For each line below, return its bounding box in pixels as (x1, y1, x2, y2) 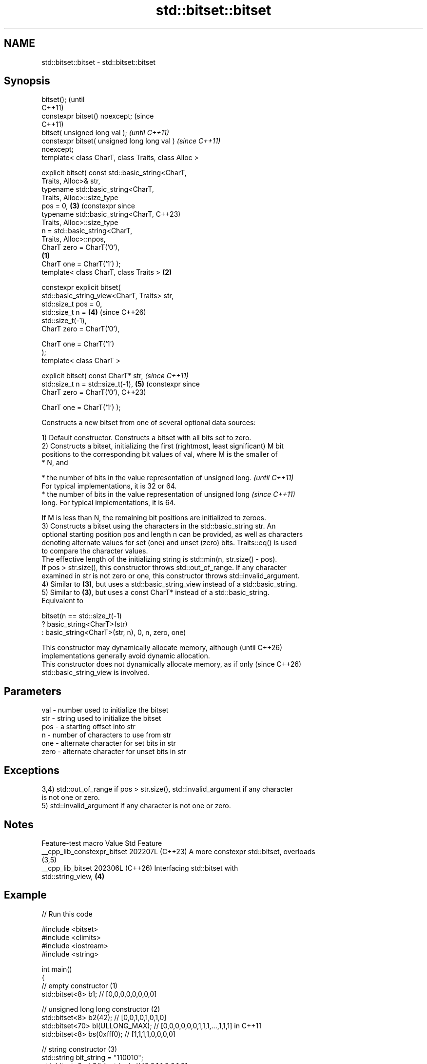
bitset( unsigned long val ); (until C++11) (41, 128, 169, 137)
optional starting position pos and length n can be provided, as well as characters (41, 530, 303, 539)
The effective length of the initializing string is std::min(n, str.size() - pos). (41, 555, 277, 564)
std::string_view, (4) (41, 872, 105, 880)
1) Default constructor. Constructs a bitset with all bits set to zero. (41, 433, 252, 442)
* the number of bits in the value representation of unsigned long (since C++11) (41, 490, 295, 499)
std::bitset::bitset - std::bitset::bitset (41, 58, 155, 66)
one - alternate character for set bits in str (41, 739, 176, 748)
